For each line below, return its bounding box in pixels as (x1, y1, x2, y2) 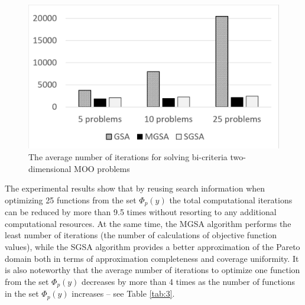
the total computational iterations (169, 193, 293, 206)
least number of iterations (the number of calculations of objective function (5, 229, 277, 241)
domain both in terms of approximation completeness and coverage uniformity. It (5, 252, 299, 264)
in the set (5, 287, 39, 300)
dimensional (28, 162, 72, 174)
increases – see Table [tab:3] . (72, 287, 175, 300)
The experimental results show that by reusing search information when (5, 182, 265, 194)
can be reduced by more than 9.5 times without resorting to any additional (5, 206, 277, 218)
